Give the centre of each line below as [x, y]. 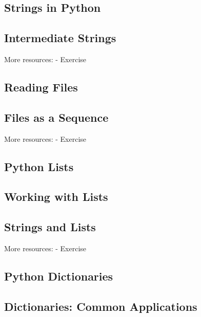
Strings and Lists [50, 227]
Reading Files [41, 87]
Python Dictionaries [59, 276]
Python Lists [39, 166]
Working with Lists [56, 197]
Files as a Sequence [56, 117]
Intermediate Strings [60, 38]
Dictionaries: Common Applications [101, 306]
